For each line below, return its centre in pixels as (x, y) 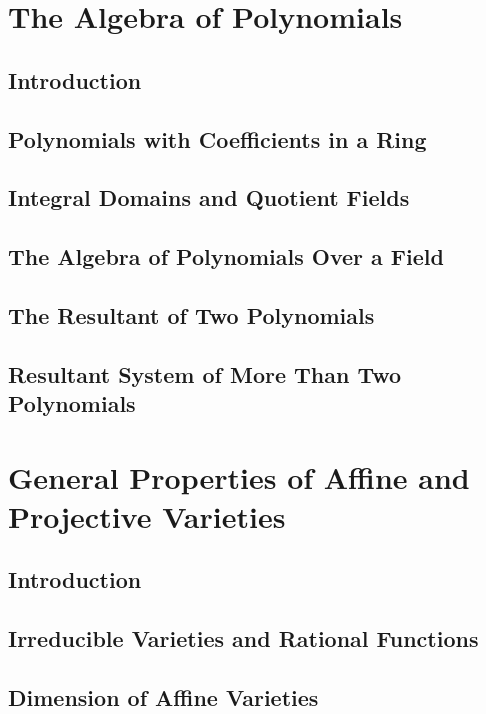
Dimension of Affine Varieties (163, 696)
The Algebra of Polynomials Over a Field (226, 256)
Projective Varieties (147, 515)
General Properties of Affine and (239, 476)
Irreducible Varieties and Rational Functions (243, 638)
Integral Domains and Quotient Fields (209, 197)
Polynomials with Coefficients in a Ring (217, 138)
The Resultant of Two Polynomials (191, 314)
